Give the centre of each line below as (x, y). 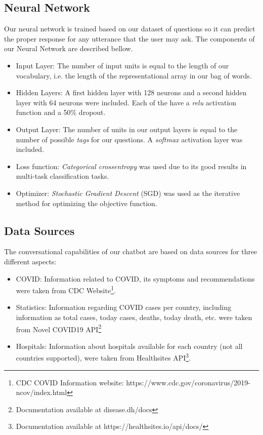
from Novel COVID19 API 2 (59, 328)
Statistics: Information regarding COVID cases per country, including (124, 307)
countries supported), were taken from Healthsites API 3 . (103, 357)
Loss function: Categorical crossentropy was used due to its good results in (131, 166)
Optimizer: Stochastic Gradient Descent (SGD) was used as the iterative (128, 193)
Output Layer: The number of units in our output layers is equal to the (127, 129)
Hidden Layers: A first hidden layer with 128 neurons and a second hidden (131, 92)
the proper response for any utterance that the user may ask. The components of (129, 38)
